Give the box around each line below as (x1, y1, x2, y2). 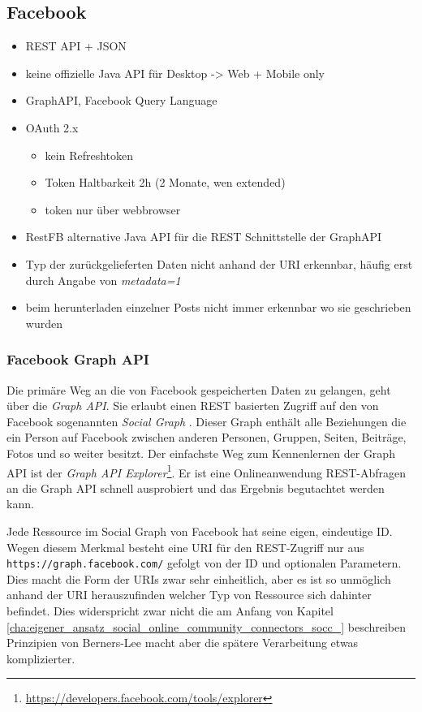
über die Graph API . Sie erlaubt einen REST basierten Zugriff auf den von (6, 397, 379, 414)
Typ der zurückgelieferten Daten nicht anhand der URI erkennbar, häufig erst (25, 255, 413, 272)
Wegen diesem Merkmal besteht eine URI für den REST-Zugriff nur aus (6, 538, 364, 555)
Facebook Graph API (6, 349, 149, 369)
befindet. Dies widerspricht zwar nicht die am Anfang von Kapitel (6, 602, 334, 619)
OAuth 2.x (25, 119, 79, 136)
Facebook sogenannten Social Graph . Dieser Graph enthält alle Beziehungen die (6, 412, 407, 429)
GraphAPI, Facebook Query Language (25, 92, 217, 109)
